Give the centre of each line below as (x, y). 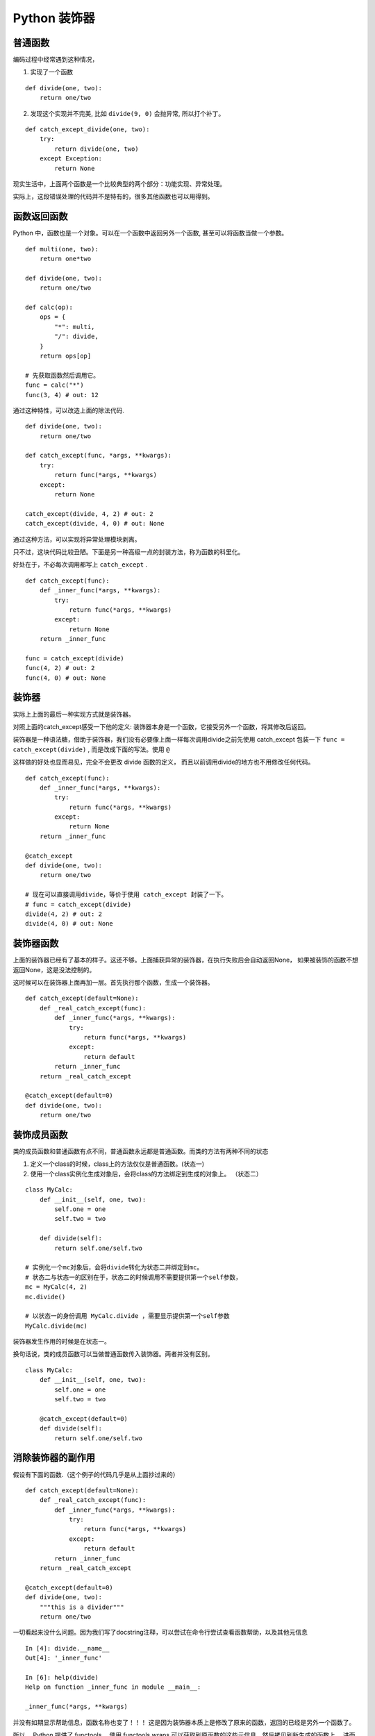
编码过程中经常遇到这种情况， (56, 60)
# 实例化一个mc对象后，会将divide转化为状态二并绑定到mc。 (114, 1268)
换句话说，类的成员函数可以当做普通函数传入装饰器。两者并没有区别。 (113, 1354)
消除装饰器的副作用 (54, 1458)
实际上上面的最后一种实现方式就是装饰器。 (74, 714)
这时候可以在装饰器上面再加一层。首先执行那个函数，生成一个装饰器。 (113, 983)
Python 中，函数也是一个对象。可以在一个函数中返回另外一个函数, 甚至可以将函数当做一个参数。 (150, 233)
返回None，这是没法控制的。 (54, 969)
